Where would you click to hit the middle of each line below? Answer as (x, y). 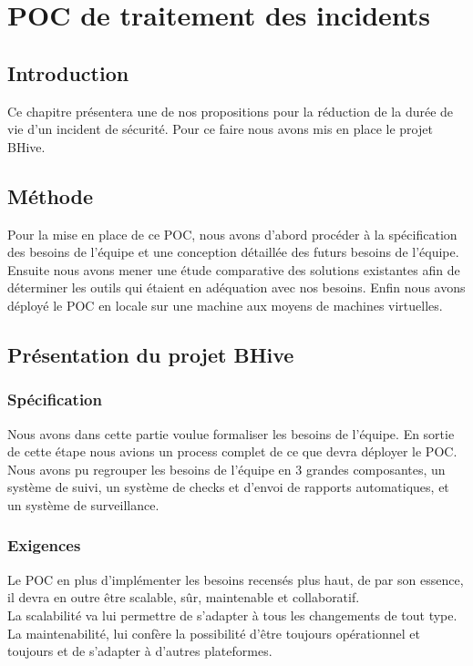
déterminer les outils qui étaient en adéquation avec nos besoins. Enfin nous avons (236, 287)
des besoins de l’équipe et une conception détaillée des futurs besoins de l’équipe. (233, 252)
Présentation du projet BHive (151, 354)
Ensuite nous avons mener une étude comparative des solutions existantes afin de (234, 269)
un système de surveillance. (83, 504)
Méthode (51, 195)
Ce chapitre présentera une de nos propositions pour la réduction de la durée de (231, 111)
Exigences (44, 545)
